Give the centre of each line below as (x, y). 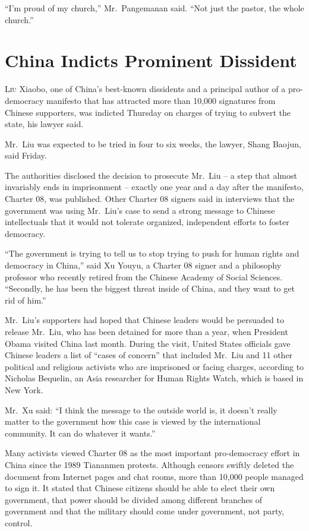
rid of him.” (26, 300)
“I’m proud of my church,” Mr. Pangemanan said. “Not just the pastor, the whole (154, 8)
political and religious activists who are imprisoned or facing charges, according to (154, 366)
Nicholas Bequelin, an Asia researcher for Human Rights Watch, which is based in (154, 378)
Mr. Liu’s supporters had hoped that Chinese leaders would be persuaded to (144, 320)
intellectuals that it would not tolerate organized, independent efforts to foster (147, 222)
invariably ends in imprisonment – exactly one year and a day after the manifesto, (154, 187)
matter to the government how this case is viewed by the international (133, 421)
